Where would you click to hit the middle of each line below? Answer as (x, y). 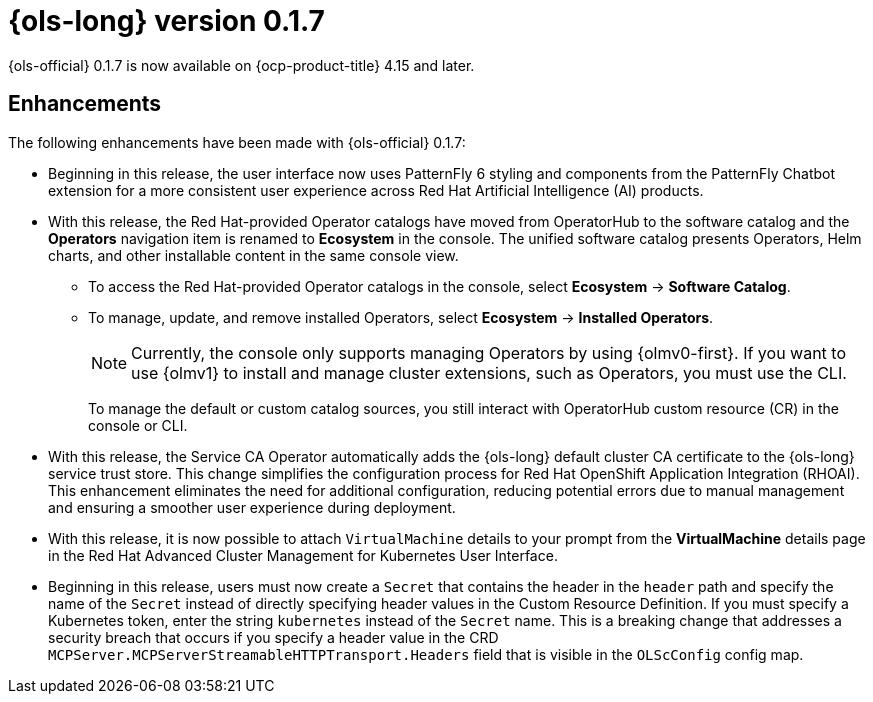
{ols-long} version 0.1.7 (166, 21)
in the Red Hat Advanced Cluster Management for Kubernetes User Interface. (303, 555)
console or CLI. (138, 425)
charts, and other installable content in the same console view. (253, 255)
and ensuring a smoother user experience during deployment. (252, 507)
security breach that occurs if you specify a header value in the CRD (273, 637)
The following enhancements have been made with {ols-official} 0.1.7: (237, 142)
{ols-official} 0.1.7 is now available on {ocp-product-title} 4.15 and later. (241, 65)
